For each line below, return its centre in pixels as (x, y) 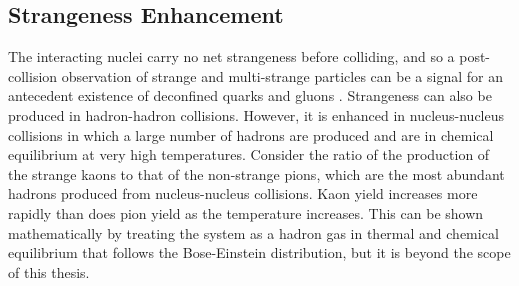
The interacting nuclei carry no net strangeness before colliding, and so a (231, 56)
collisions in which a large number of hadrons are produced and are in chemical (251, 134)
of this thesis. (49, 271)
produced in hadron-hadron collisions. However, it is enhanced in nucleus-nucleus (256, 114)
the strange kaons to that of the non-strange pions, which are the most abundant (256, 173)
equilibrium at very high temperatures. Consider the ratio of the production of (249, 154)
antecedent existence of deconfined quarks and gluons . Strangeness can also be (250, 95)
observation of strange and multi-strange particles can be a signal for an (282, 75)
